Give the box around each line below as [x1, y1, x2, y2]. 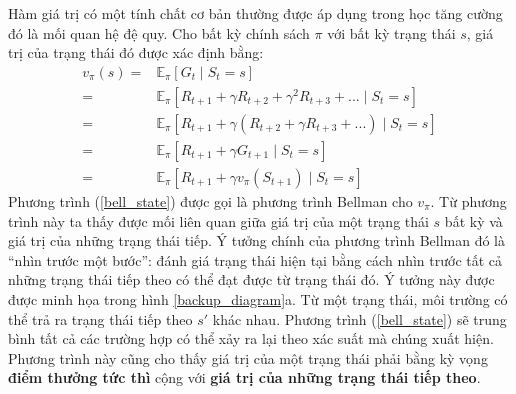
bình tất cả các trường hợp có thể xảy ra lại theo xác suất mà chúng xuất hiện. [8, 328, 494, 349]
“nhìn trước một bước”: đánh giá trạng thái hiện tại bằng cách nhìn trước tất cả [8, 249, 503, 270]
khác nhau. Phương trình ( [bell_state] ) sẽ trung [212, 308, 507, 329]
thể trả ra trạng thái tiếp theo [8, 308, 193, 329]
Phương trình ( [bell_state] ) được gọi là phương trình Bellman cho [8, 190, 413, 211]
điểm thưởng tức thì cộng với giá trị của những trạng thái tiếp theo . [8, 367, 481, 388]
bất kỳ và [444, 210, 503, 231]
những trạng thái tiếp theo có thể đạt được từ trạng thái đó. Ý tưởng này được [8, 269, 495, 290]
